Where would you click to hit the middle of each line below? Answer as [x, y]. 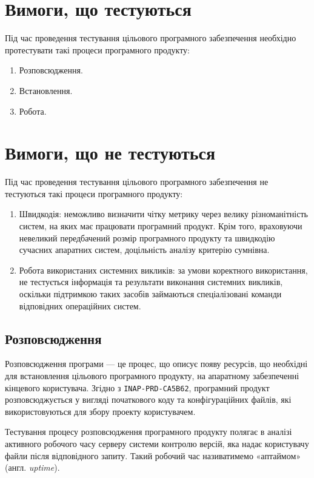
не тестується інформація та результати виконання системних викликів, [151, 282]
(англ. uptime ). [32, 467]
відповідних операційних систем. [80, 305]
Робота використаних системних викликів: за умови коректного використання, [163, 270]
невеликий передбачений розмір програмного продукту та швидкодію [147, 237]
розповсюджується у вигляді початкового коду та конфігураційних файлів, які [148, 399]
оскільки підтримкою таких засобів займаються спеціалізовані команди [150, 293]
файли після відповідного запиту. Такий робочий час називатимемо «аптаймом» [153, 455]
